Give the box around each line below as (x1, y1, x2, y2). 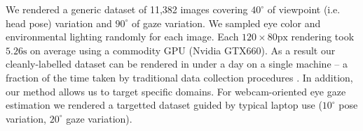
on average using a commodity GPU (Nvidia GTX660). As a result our (30, 43, 336, 57)
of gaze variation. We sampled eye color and (131, 15, 321, 30)
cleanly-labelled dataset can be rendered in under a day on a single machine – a (6, 56, 348, 71)
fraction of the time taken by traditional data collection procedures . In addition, (6, 70, 353, 84)
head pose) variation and (6, 15, 112, 30)
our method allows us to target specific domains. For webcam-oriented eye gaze (6, 84, 346, 98)
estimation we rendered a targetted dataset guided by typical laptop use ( (6, 98, 322, 112)
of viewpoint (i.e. (267, 2, 341, 16)
